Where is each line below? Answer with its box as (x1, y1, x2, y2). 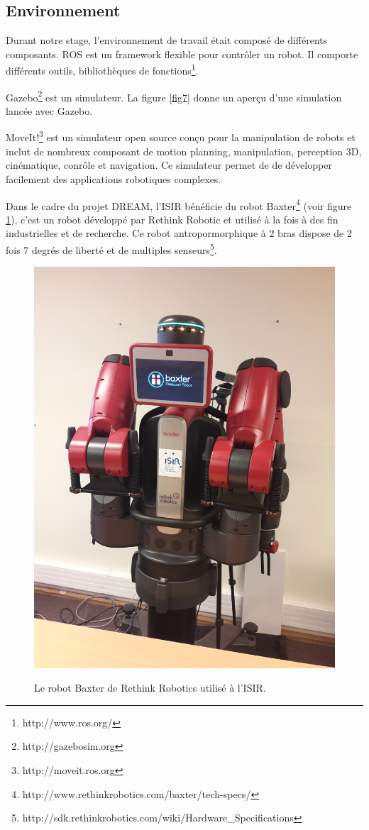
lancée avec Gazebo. (6, 103, 93, 118)
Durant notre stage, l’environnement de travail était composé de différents (6, 33, 328, 48)
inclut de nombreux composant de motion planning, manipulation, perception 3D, (6, 143, 362, 158)
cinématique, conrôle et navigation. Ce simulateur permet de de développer (6, 157, 332, 172)
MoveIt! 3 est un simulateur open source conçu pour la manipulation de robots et (6, 128, 356, 145)
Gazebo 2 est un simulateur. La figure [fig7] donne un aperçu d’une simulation (6, 87, 342, 104)
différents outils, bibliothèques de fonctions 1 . (6, 61, 199, 78)
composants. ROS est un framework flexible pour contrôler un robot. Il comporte (6, 46, 358, 61)
